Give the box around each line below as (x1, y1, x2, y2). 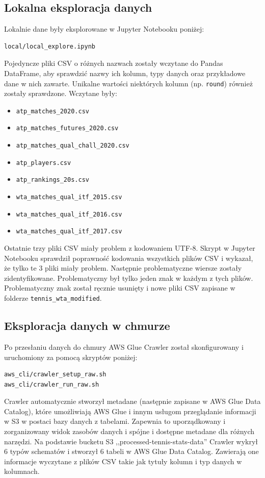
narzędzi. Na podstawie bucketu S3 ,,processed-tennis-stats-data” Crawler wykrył (4, 436, 258, 446)
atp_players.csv (16, 159, 71, 166)
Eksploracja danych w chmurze (4, 318, 170, 333)
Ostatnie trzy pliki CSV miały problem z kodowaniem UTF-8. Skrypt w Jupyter (4, 243, 255, 253)
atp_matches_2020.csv (16, 107, 89, 115)
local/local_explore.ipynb (4, 42, 95, 50)
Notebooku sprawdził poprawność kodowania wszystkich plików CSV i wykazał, (4, 252, 253, 263)
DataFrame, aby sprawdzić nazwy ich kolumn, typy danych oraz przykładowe (4, 67, 246, 78)
